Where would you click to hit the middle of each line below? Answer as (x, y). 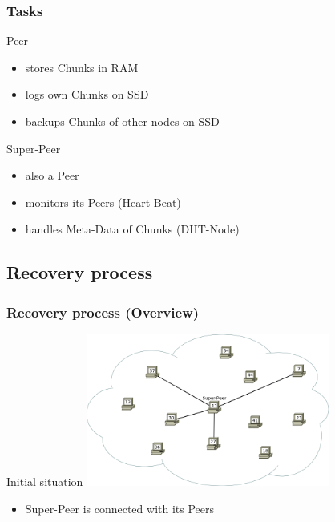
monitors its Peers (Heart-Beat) (103, 202)
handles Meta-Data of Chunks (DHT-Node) (132, 229)
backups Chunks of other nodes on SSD (122, 121)
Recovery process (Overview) (103, 312)
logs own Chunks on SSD (87, 94)
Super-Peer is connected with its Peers (120, 508)
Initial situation (45, 481)
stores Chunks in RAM (82, 67)
